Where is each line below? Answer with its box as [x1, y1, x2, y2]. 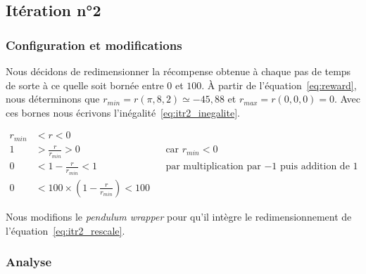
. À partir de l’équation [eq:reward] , [201, 77, 357, 92]
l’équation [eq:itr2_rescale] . [6, 223, 125, 237]
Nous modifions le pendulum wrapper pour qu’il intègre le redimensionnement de [6, 209, 352, 223]
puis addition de [280, 162, 350, 172]
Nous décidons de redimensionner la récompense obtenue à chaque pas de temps [6, 64, 351, 78]
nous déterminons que [6, 91, 100, 106]
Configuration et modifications [6, 36, 182, 53]
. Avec [334, 91, 360, 106]
